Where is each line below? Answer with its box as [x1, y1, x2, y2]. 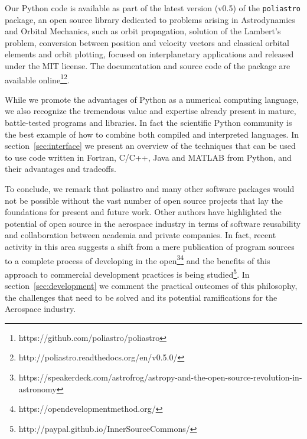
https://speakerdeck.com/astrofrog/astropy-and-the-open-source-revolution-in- [18, 371, 302, 383]
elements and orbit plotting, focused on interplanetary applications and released [5, 48, 294, 60]
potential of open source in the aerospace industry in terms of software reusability [5, 217, 301, 229]
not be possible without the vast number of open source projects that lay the [5, 194, 283, 206]
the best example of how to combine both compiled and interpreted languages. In [5, 128, 299, 140]
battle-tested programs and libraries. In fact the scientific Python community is [5, 116, 292, 129]
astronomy [18, 382, 57, 395]
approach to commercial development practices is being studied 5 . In [5, 266, 250, 280]
